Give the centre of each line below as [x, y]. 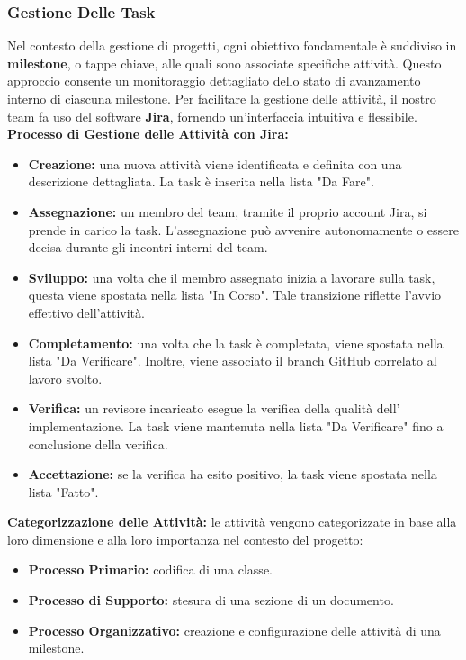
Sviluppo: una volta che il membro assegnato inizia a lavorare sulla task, [232, 277]
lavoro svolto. [65, 378]
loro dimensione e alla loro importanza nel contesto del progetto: [185, 539]
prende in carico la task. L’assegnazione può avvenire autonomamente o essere [244, 229]
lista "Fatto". [63, 491]
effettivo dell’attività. [86, 312]
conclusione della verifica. [98, 443]
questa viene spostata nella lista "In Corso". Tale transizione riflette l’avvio [235, 295]
